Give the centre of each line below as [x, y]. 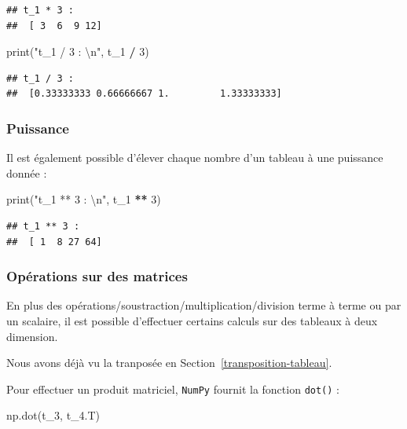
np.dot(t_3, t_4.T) [53, 415]
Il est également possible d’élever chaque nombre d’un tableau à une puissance [195, 158]
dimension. [32, 336]
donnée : [27, 172]
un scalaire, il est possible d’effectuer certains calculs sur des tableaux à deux [192, 320]
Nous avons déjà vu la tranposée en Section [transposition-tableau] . [169, 363]
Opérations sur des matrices [97, 276]
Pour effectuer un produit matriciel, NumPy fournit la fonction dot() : [173, 389]
